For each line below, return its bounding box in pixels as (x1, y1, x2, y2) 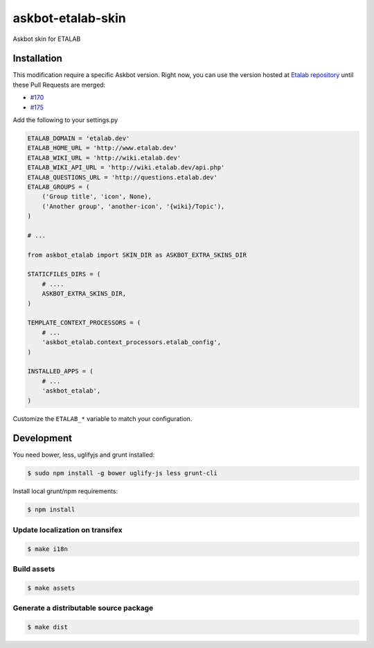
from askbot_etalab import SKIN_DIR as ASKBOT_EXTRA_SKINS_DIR (27, 250, 247, 259)
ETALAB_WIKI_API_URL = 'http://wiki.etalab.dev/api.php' (27, 164, 225, 171)
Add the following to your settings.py (12, 116, 118, 124)
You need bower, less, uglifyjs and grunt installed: (12, 451, 155, 459)
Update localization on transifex (12, 525, 123, 534)
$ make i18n (27, 545, 69, 553)
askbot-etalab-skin (12, 10, 126, 26)
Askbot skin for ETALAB (12, 35, 81, 43)
